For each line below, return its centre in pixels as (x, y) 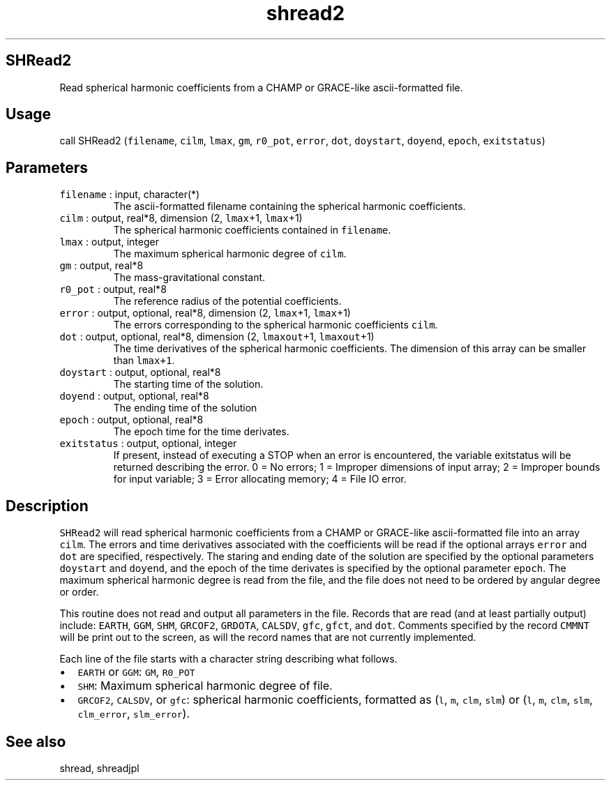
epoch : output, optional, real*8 (131, 420)
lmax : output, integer (109, 242)
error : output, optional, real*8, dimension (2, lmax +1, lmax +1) (205, 313)
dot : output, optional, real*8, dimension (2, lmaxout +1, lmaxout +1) (217, 337)
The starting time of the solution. (188, 384)
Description (47, 506)
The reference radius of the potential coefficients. (227, 301)
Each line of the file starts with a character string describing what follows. (228, 659)
